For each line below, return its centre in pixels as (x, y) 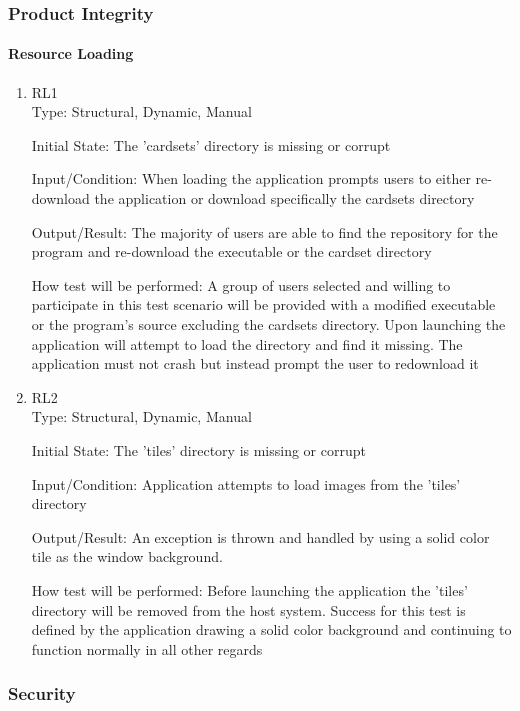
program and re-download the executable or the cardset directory (231, 251)
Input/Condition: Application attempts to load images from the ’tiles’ (246, 483)
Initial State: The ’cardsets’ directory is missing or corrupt (211, 144)
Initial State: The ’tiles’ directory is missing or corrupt (198, 449)
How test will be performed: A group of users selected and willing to (241, 284)
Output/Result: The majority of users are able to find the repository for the (264, 231)
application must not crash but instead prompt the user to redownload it (255, 363)
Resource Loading (71, 53)
